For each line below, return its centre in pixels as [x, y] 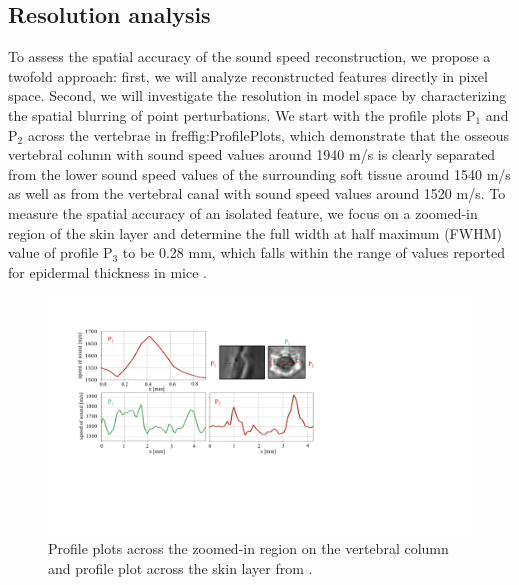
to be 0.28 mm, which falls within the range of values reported [313, 252]
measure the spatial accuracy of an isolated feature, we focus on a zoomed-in [243, 212]
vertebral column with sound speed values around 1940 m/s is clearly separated [252, 154]
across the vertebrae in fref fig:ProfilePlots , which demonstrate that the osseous [268, 134]
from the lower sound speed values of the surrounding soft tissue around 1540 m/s [259, 173]
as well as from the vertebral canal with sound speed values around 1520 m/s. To [257, 193]
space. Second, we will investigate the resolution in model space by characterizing [257, 95]
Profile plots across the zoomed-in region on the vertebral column [248, 548]
